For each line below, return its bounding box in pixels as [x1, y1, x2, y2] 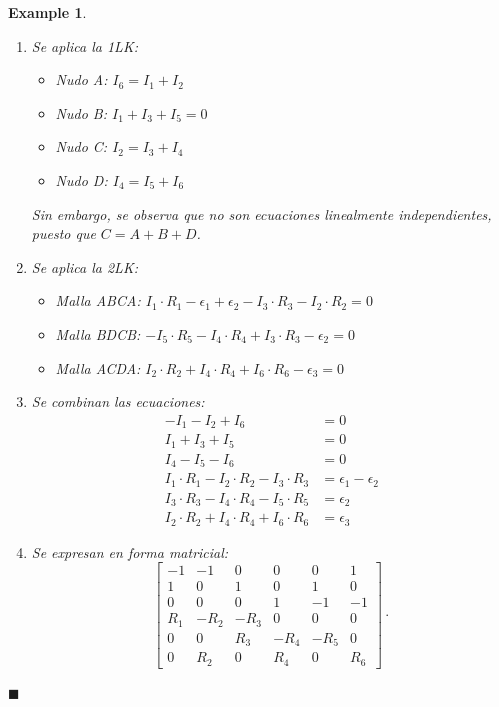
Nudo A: [55, 69, 108, 90]
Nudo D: [55, 169, 108, 190]
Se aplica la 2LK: [31, 256, 138, 277]
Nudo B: [55, 102, 107, 123]
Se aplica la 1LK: [31, 35, 138, 56]
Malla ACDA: [55, 357, 141, 378]
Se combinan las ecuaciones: [31, 391, 205, 412]
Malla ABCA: [55, 290, 141, 311]
